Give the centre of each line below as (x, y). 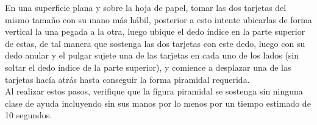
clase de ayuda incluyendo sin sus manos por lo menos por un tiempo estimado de (158, 103)
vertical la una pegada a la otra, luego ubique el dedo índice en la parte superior (155, 31)
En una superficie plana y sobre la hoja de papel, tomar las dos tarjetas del (146, 7)
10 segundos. (29, 115)
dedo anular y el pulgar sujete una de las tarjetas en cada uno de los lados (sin (152, 55)
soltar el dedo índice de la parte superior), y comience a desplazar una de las (148, 67)
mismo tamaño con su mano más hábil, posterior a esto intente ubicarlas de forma (158, 19)
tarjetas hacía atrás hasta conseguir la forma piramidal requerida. (127, 79)
